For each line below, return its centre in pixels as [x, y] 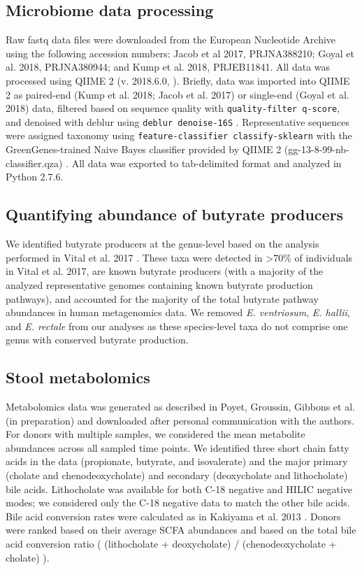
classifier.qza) [34, 163]
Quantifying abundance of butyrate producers [175, 214]
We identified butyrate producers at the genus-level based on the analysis [162, 244]
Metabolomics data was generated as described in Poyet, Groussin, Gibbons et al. [180, 407]
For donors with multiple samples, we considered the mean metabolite [155, 434]
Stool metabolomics [78, 377]
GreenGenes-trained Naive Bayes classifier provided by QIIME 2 [144, 149]
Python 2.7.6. [35, 177]
